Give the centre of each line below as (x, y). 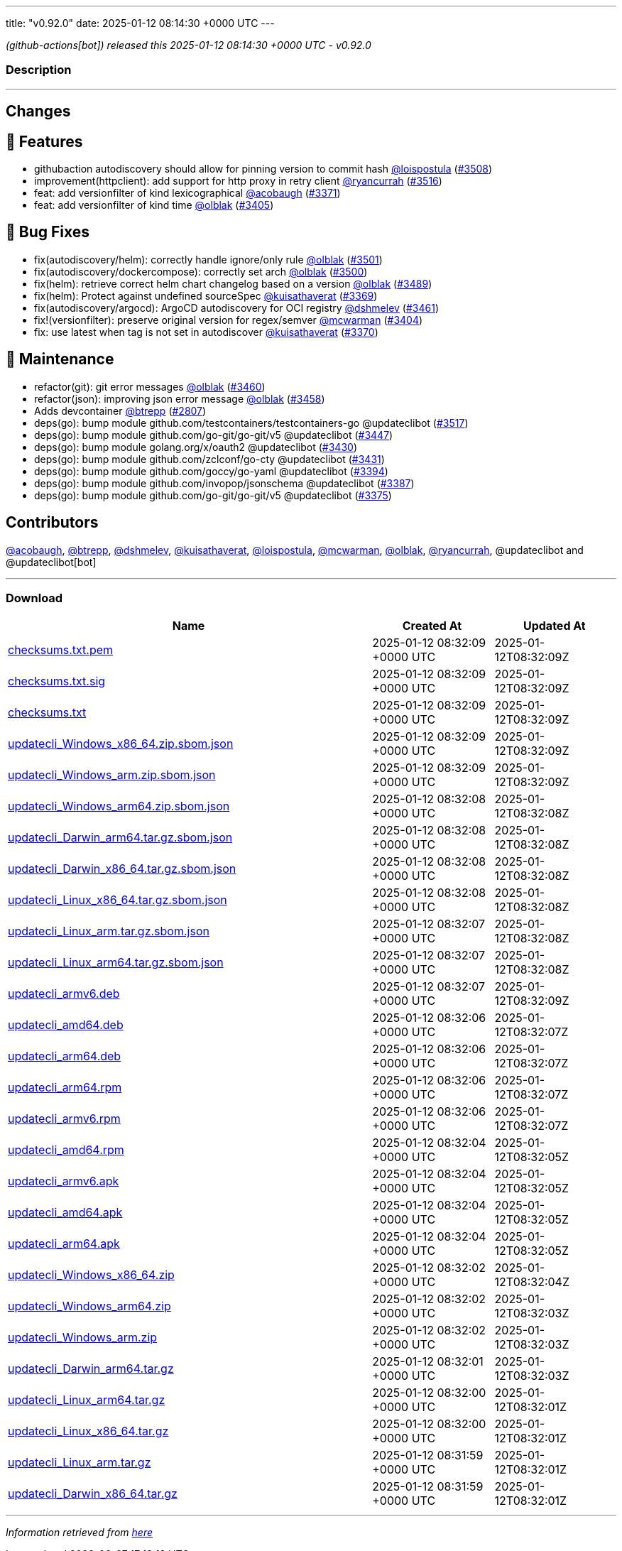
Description (39, 70)
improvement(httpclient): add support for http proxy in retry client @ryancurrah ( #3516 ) (238, 181)
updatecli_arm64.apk (64, 1244)
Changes (38, 111)
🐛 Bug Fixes (48, 232)
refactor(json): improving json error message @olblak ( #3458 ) (180, 398)
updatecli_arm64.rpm (65, 1088)
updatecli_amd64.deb (66, 1025)
